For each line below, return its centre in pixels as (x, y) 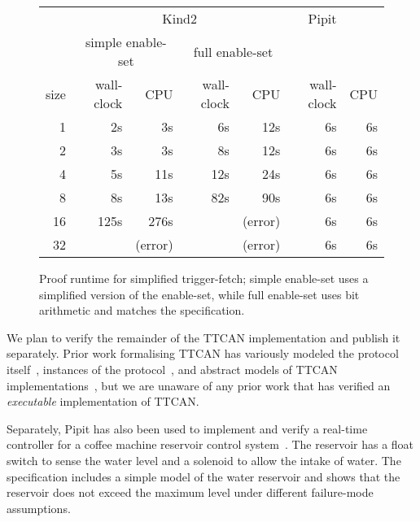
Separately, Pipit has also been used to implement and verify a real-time (187, 428)
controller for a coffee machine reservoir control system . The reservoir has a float (210, 444)
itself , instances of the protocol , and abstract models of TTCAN (172, 369)
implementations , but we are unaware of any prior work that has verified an (199, 385)
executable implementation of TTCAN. (103, 401)
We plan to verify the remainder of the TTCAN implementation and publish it (203, 337)
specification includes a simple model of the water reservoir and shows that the (203, 476)
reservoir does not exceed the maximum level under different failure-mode (190, 492)
